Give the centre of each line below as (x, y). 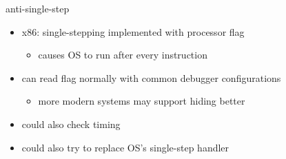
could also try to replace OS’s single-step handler (125, 147)
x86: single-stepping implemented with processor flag (133, 31)
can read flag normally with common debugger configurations (151, 77)
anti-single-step (38, 8)
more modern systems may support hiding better (142, 101)
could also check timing (71, 124)
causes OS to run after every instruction (123, 55)
